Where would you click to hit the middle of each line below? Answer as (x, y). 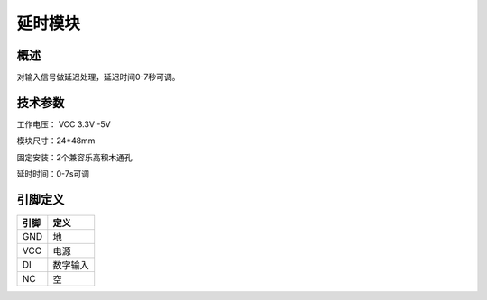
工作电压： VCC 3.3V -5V (64, 124)
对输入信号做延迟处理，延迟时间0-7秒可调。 (98, 77)
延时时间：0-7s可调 (53, 174)
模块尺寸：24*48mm (56, 141)
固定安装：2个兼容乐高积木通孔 (74, 157)
